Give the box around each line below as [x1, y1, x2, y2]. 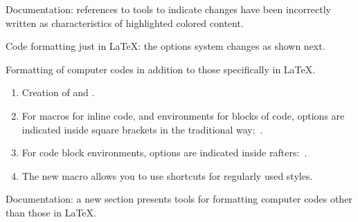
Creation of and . [21, 85, 95, 100]
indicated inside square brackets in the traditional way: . [21, 122, 263, 136]
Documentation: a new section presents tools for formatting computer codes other [6, 192, 352, 206]
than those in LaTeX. [6, 205, 96, 219]
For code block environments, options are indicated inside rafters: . [21, 145, 307, 160]
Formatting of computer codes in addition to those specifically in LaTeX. [6, 62, 316, 76]
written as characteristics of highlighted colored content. [6, 15, 244, 30]
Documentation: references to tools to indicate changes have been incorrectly [6, 2, 331, 16]
